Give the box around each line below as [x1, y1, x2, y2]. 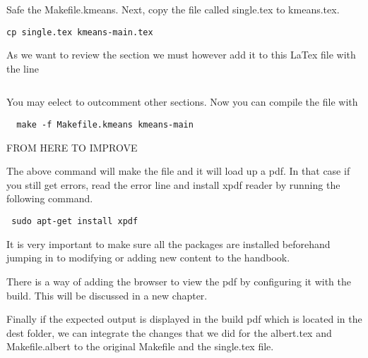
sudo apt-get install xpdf [11, 216, 138, 227]
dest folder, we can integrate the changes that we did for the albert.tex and [6, 325, 332, 340]
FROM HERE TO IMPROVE [6, 140, 138, 154]
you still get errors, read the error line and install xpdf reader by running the [6, 177, 340, 192]
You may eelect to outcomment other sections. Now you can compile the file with [6, 94, 358, 109]
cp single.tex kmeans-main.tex [6, 27, 153, 37]
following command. [6, 191, 93, 206]
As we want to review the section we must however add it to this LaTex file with [6, 47, 356, 62]
